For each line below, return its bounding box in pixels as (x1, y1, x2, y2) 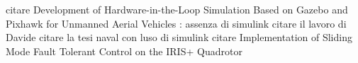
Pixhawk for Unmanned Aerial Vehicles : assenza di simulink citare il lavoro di (6, 16, 347, 30)
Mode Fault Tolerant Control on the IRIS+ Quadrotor (6, 43, 242, 58)
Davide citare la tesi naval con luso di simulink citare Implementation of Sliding (6, 30, 352, 45)
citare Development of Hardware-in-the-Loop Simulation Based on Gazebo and (6, 2, 348, 16)
